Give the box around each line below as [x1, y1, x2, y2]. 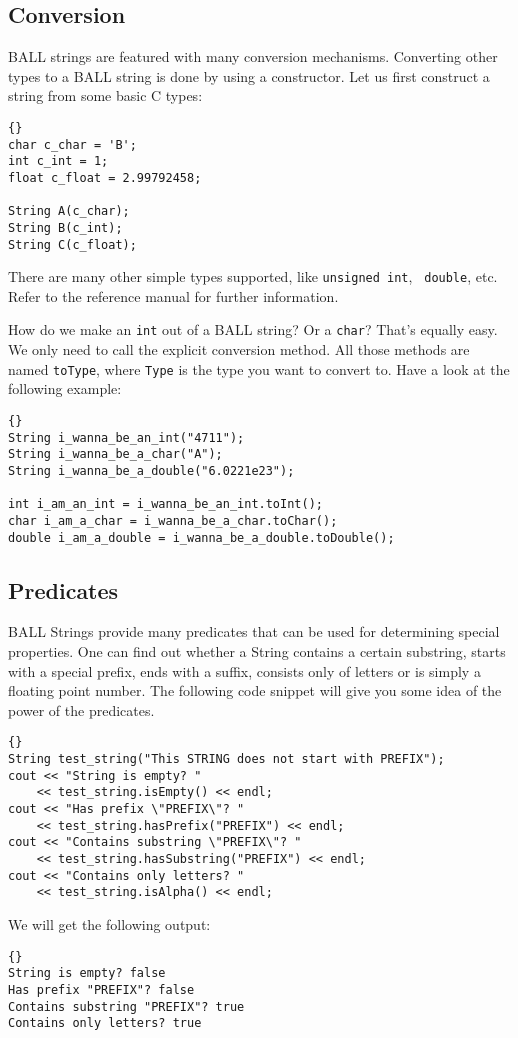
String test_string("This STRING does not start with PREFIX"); [8, 752, 445, 767]
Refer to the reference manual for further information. [8, 285, 339, 306]
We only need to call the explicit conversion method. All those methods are [8, 339, 470, 360]
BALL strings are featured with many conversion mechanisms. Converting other [8, 46, 498, 67]
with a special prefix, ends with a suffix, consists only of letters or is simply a [8, 660, 481, 681]
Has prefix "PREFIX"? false [8, 982, 195, 997]
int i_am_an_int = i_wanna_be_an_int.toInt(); [8, 497, 323, 512]
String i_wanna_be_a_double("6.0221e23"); [8, 463, 295, 478]
